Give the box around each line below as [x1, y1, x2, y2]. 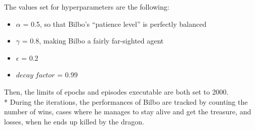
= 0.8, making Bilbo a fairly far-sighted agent [22, 35, 164, 46]
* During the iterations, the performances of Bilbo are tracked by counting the [4, 96, 248, 107]
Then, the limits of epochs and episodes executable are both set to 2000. [4, 86, 229, 97]
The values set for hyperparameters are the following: [4, 2, 169, 12]
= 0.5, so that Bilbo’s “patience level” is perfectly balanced [23, 18, 206, 29]
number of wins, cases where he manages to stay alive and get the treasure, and [4, 106, 251, 117]
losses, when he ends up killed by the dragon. [4, 116, 144, 126]
